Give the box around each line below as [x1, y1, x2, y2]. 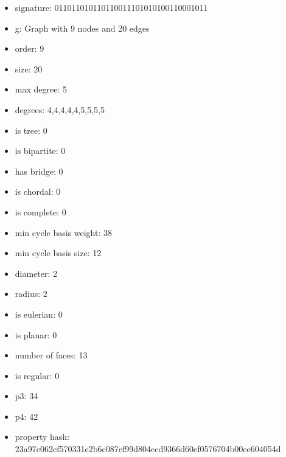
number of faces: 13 [15, 349, 88, 361]
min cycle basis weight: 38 [15, 226, 112, 239]
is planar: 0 [15, 328, 57, 341]
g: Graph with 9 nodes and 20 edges [15, 21, 150, 34]
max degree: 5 [15, 83, 67, 96]
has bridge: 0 [15, 164, 63, 177]
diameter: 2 [15, 267, 58, 279]
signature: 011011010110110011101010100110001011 [15, 1, 208, 13]
